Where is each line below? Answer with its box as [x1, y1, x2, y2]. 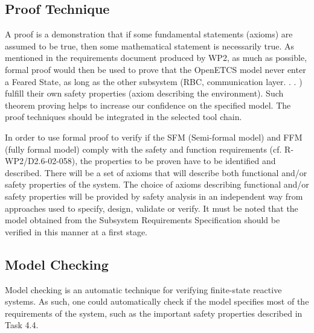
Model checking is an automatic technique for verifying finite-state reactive [5, 283, 282, 296]
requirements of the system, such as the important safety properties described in [5, 306, 303, 319]
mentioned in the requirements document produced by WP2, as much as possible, [5, 51, 307, 64]
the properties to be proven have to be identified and [80, 154, 276, 167]
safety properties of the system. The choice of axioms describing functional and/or [5, 178, 309, 191]
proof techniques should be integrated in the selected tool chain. [5, 110, 242, 123]
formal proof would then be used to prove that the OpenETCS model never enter [5, 63, 306, 75]
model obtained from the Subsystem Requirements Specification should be [5, 214, 280, 226]
